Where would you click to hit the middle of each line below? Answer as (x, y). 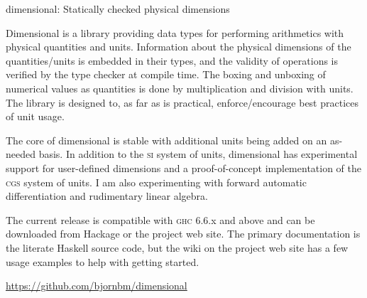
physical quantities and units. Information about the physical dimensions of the (179, 47)
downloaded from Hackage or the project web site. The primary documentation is (183, 234)
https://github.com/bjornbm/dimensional (97, 286)
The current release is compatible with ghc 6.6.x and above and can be (160, 219)
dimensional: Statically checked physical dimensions (118, 9)
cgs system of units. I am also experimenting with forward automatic (156, 182)
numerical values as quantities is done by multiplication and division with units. (180, 88)
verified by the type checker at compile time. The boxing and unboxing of (166, 74)
